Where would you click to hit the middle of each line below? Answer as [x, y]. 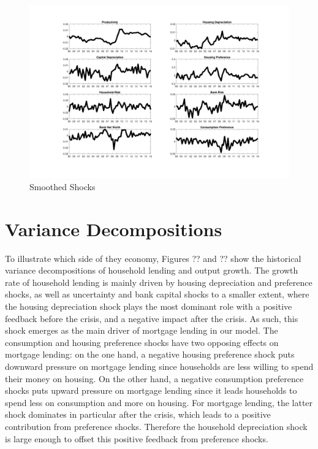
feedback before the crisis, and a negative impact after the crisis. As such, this [152, 318]
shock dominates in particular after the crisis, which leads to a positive [138, 414]
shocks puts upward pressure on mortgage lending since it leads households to [151, 390]
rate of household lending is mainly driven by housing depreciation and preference [159, 282]
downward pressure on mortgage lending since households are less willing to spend [159, 366]
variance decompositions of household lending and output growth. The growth [152, 270]
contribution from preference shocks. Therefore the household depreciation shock [156, 427]
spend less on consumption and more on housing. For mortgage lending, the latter [159, 402]
